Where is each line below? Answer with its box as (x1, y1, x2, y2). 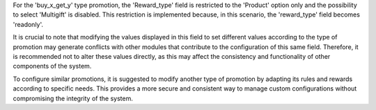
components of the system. (13, 62, 92, 71)
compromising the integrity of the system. (13, 94, 134, 102)
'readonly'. (13, 20, 44, 28)
